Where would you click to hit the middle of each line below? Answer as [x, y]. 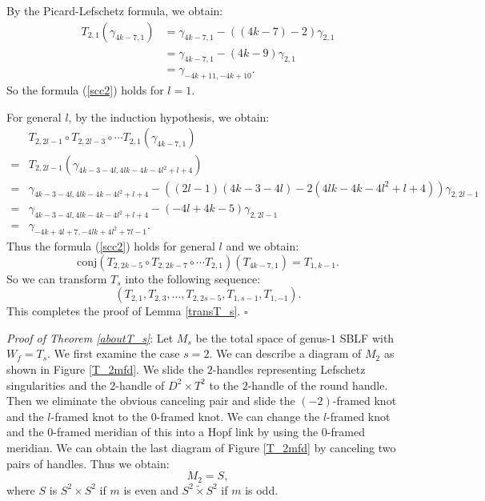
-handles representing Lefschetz [289, 369]
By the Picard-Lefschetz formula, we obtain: [115, 10]
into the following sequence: [193, 278]
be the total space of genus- [263, 337]
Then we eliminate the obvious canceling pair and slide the [151, 401]
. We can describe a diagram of [285, 353]
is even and [151, 489]
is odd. [262, 489]
